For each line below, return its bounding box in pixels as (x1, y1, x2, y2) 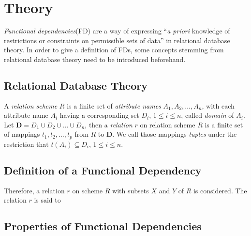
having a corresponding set (59, 110, 139, 120)
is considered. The (193, 185, 247, 195)
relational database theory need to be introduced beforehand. (4, 54, 186, 64)
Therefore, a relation (4, 185, 65, 195)
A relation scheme (4, 100, 58, 110)
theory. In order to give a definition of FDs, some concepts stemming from (4, 45, 224, 55)
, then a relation (85, 119, 133, 129)
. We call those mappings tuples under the (112, 129, 237, 139)
